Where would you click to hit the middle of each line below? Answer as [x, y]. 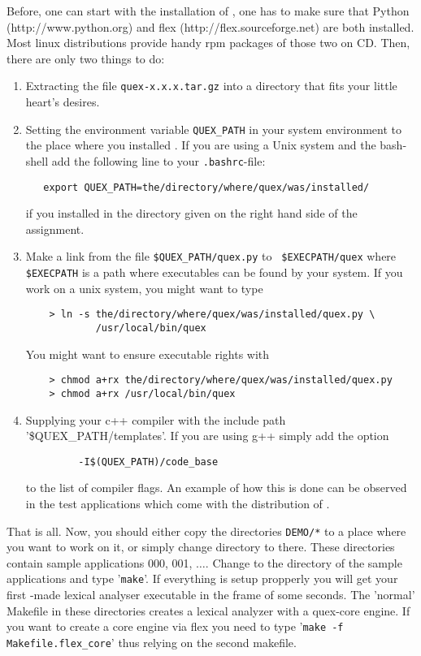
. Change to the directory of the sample [304, 562]
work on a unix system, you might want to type [144, 288]
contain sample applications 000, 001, [100, 562]
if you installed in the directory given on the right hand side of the [191, 213]
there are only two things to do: [86, 58]
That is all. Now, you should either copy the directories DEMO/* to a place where [206, 531]
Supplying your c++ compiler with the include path [156, 419]
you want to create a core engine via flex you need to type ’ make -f [175, 626]
